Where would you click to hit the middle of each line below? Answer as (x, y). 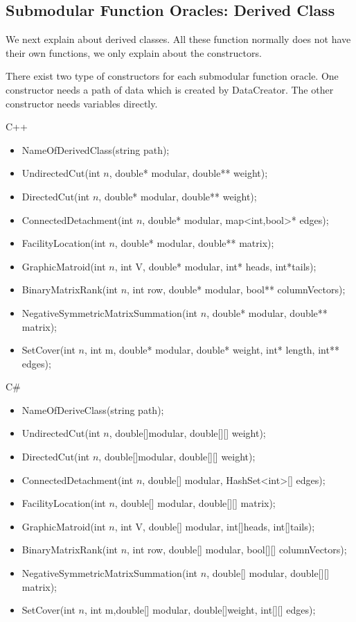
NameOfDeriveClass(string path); (93, 409)
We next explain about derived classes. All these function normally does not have (178, 39)
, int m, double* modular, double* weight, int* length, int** (212, 350)
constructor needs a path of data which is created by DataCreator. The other (170, 89)
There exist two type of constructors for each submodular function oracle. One (172, 76)
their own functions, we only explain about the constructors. (134, 52)
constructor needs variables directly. (82, 103)
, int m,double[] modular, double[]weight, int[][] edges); (200, 610)
